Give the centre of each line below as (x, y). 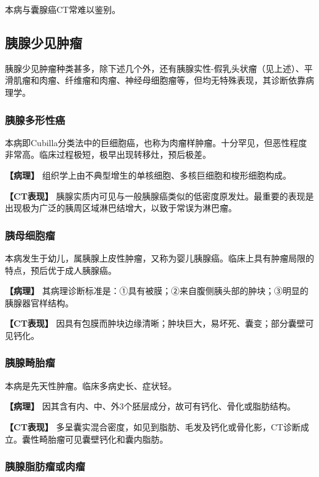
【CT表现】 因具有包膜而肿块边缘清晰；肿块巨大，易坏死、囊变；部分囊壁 (155, 323)
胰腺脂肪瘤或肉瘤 (45, 466)
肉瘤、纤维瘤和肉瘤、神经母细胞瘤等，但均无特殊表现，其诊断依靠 (172, 80)
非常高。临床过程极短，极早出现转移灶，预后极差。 (108, 154)
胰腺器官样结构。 (39, 302)
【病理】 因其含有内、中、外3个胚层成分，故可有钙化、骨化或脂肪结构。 (150, 406)
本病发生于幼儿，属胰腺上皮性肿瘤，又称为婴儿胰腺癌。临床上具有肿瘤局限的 (159, 258)
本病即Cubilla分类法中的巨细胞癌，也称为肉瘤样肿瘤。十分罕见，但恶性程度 (156, 142)
